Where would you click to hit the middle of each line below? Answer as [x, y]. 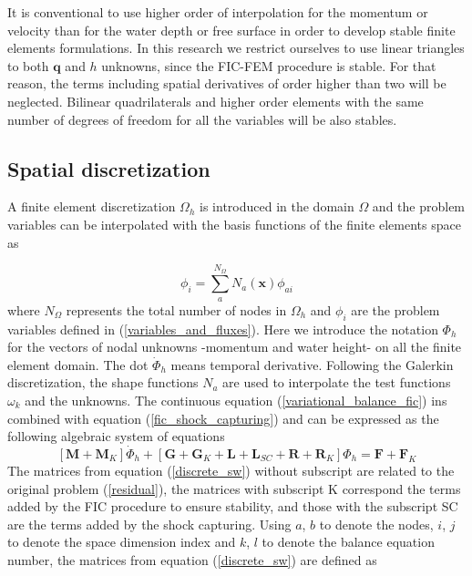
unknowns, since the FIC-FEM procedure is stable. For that [269, 65]
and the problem [419, 206]
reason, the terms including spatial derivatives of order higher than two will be [227, 83]
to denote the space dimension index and [122, 542]
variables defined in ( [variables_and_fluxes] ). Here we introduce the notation [223, 329]
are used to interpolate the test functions [337, 382]
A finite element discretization [92, 206]
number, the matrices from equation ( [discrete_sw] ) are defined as [192, 559]
